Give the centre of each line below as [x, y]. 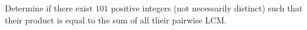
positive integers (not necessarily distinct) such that [207, 8]
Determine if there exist [49, 8]
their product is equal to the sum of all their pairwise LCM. [116, 19]
